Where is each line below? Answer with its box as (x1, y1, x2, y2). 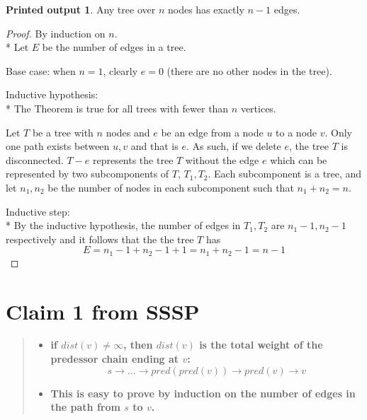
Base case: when (6, 63, 76, 78)
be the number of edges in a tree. (42, 40, 186, 54)
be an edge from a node (161, 124, 264, 139)
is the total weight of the (199, 337, 323, 352)
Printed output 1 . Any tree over (6, 2, 156, 16)
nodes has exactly (167, 2, 244, 16)
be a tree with (32, 124, 94, 139)
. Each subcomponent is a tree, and (208, 166, 362, 181)
